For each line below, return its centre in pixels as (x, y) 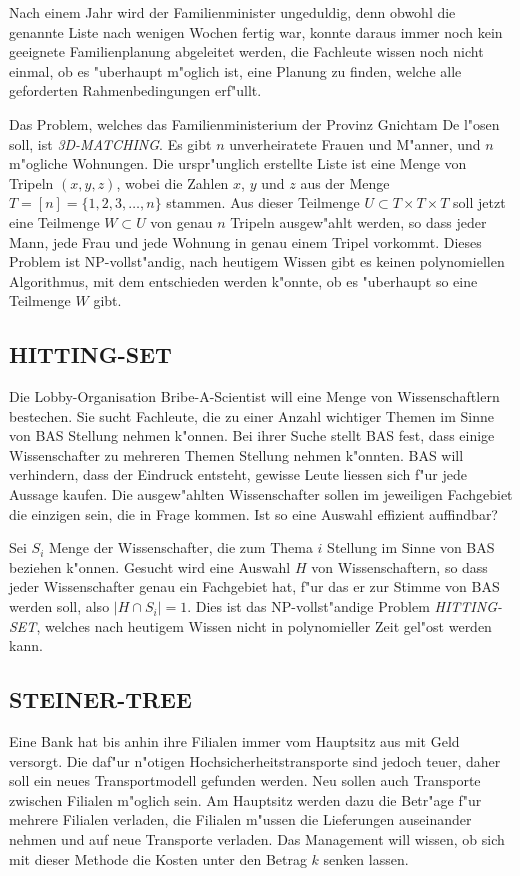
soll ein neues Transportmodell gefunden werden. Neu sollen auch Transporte (245, 780)
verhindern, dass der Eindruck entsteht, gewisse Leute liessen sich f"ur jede (238, 474)
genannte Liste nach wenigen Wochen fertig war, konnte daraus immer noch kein (256, 31)
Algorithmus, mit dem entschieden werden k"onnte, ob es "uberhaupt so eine (243, 280)
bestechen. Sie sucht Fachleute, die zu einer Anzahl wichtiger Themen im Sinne (251, 415)
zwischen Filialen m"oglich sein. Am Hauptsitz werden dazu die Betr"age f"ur (245, 799)
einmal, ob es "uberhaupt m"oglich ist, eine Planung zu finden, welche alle (235, 70)
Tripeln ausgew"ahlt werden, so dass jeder (358, 221)
